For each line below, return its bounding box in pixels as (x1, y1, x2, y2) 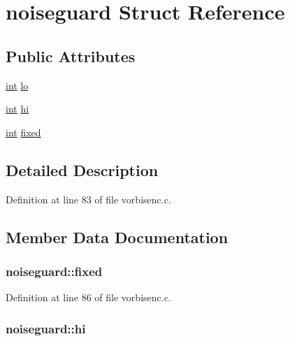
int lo (6, 78, 29, 92)
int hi (6, 101, 29, 116)
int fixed (6, 124, 41, 139)
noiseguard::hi (6, 319, 86, 337)
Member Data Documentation (6, 226, 229, 247)
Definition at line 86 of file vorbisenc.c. (6, 290, 171, 305)
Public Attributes (6, 45, 136, 66)
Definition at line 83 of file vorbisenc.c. (6, 191, 171, 206)
